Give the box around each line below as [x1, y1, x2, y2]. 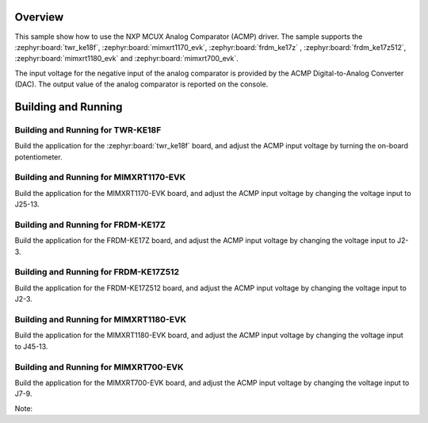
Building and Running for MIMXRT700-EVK [14, 361, 184, 372]
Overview [14, 10, 64, 24]
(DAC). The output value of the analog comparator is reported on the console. [14, 79, 269, 89]
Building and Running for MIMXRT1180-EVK [14, 313, 186, 325]
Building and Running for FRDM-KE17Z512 [14, 267, 180, 278]
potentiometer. [14, 152, 63, 162]
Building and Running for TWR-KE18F [14, 124, 162, 135]
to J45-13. [14, 341, 48, 351]
